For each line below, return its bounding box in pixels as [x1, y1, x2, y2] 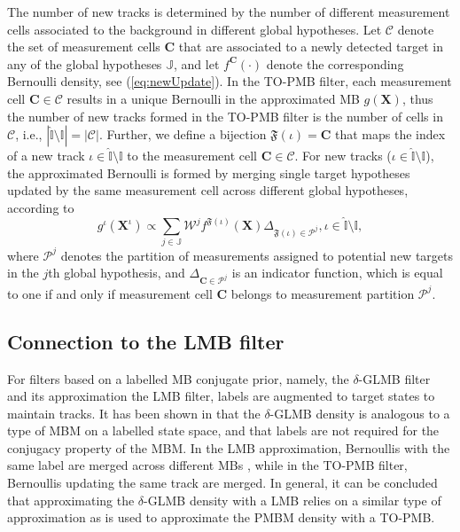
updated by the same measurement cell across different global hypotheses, [7, 181, 409, 199]
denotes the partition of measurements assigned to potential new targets [60, 246, 453, 264]
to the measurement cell [127, 146, 257, 165]
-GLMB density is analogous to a [269, 403, 450, 422]
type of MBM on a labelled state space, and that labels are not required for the [7, 421, 440, 440]
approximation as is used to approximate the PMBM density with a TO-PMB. [7, 508, 435, 527]
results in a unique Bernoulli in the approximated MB [66, 89, 360, 107]
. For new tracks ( [294, 146, 392, 165]
